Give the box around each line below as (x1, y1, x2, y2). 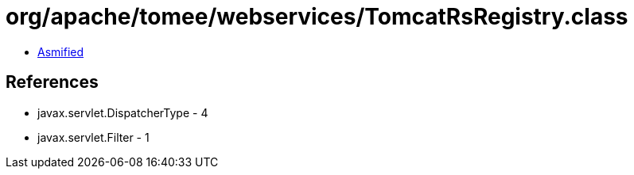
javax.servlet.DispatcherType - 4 (37, 105, 208, 120)
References (6, 72, 99, 93)
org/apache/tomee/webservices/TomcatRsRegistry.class (6, 3, 628, 30)
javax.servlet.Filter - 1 (37, 130, 150, 144)
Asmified (37, 44, 84, 59)
